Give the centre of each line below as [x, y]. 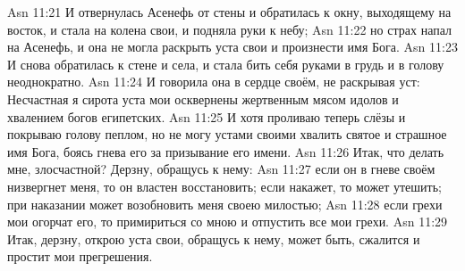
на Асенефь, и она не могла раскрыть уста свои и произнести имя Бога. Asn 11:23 [232, 47]
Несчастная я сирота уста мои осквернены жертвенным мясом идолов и [203, 99]
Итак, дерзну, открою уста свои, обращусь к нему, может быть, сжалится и [214, 238]
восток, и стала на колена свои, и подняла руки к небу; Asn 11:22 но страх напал [229, 29]
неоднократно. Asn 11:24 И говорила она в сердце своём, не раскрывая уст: [214, 82]
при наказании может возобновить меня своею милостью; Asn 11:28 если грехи [225, 204]
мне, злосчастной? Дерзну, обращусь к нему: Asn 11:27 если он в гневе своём [221, 169]
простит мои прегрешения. [80, 256]
